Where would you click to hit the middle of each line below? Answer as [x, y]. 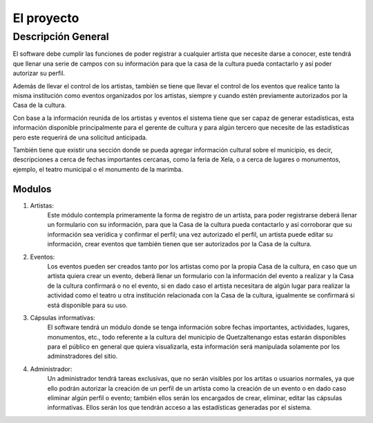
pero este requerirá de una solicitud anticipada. [80, 137]
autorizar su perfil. [39, 73]
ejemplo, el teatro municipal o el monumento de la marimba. [98, 169]
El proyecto [46, 18]
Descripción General [61, 37]
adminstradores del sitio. [83, 356]
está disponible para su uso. [87, 305]
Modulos [32, 189]
